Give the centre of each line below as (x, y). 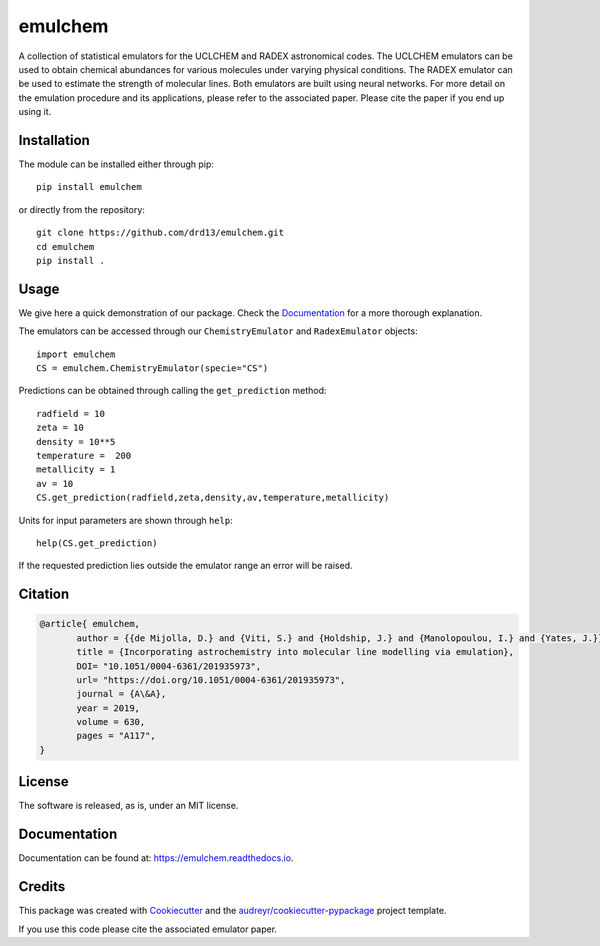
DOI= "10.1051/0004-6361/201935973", (169, 666)
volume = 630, (111, 722)
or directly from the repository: (81, 209)
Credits (42, 886)
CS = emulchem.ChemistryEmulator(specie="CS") (152, 368)
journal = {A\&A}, (121, 694)
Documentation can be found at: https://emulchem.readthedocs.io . (156, 858)
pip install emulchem (89, 187)
